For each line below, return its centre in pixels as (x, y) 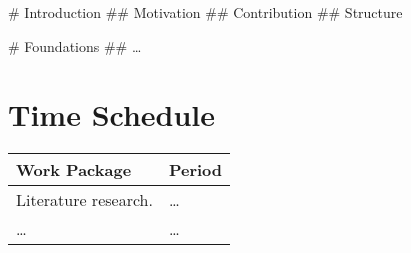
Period (195, 170)
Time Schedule (112, 114)
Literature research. (84, 200)
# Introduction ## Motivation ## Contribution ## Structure (205, 12)
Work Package (74, 170)
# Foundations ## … (75, 45)
